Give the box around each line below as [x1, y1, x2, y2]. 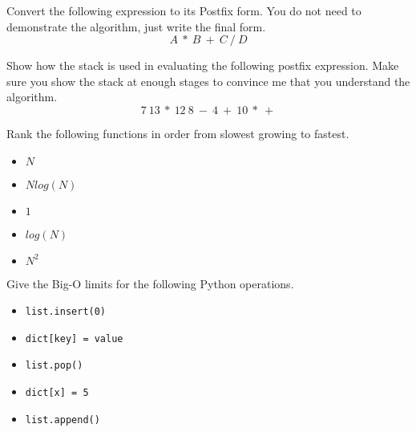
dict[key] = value [25, 332, 123, 344]
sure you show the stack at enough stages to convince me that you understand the [6, 72, 410, 89]
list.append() [25, 414, 100, 426]
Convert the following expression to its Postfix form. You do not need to [6, 2, 361, 18]
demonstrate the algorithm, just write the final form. [6, 18, 266, 35]
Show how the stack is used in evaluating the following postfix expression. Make [6, 57, 399, 74]
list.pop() [25, 360, 83, 372]
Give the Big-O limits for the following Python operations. [6, 275, 294, 291]
